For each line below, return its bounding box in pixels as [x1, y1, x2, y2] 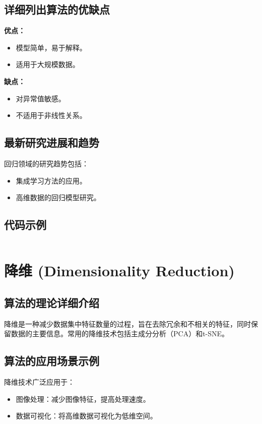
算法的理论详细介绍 [4, 294, 99, 310]
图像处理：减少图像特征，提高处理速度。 [16, 393, 150, 404]
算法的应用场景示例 [4, 353, 99, 369]
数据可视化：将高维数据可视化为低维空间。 [16, 410, 157, 421]
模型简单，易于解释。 [16, 42, 87, 52]
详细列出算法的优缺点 [4, 2, 110, 17]
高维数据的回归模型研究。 [16, 192, 101, 203]
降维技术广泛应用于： [4, 376, 75, 387]
